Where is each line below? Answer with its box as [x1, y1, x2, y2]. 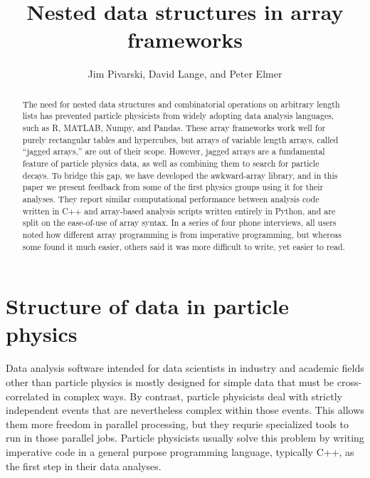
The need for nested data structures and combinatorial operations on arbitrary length [22, 98, 340, 110]
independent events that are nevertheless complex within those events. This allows [6, 402, 364, 417]
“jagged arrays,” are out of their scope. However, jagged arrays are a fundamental [22, 145, 325, 157]
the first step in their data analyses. [6, 458, 162, 473]
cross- [337, 374, 362, 389]
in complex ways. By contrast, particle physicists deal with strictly [52, 388, 342, 403]
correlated [6, 388, 49, 403]
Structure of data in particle [6, 291, 289, 321]
